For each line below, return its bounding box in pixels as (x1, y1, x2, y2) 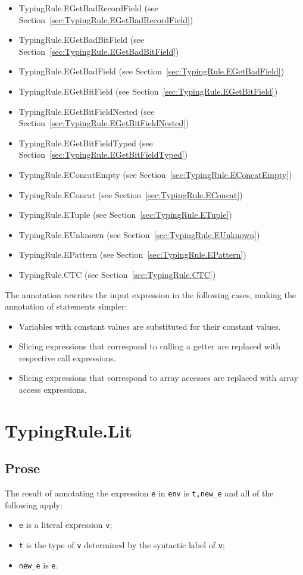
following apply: (5, 498, 63, 511)
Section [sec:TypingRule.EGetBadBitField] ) (18, 45, 179, 57)
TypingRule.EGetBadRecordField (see (18, 2, 158, 14)
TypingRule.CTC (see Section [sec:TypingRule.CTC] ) (18, 268, 216, 280)
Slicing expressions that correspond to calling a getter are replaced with (18, 340, 281, 352)
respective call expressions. (18, 351, 116, 364)
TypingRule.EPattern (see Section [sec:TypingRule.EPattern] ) (18, 248, 246, 261)
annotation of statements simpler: (5, 300, 127, 312)
